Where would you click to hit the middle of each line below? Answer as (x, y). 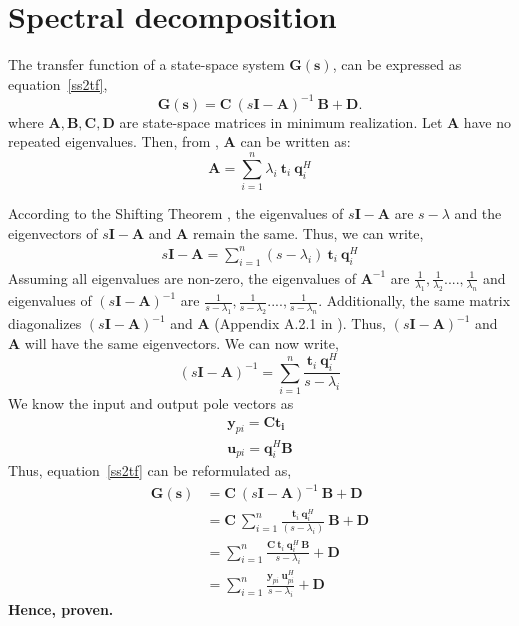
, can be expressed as (397, 64)
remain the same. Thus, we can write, (308, 232)
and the (478, 213)
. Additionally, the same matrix (414, 300)
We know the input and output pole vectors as (151, 403)
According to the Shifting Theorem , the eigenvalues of (176, 213)
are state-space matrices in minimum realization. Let (281, 121)
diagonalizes (45, 323)
